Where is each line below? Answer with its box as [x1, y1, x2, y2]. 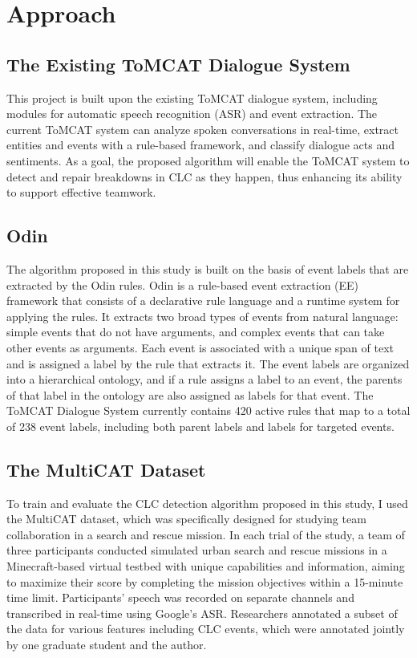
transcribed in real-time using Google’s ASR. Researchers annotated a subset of [6, 604, 398, 621]
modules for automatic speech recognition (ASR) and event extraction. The [6, 105, 378, 122]
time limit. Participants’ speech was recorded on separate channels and [6, 589, 354, 606]
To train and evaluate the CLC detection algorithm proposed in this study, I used [6, 494, 408, 511]
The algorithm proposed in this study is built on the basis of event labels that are [6, 260, 409, 277]
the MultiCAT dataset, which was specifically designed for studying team [6, 510, 366, 527]
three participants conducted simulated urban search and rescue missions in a [6, 542, 387, 558]
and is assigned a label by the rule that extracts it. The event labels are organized [6, 355, 410, 372]
